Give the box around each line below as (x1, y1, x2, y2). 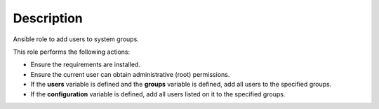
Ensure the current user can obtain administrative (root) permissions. (30, 70, 230, 78)
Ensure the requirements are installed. (30, 60, 140, 69)
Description (13, 10, 84, 26)
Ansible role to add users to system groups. (13, 35, 140, 43)
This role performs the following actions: (13, 48, 131, 56)
